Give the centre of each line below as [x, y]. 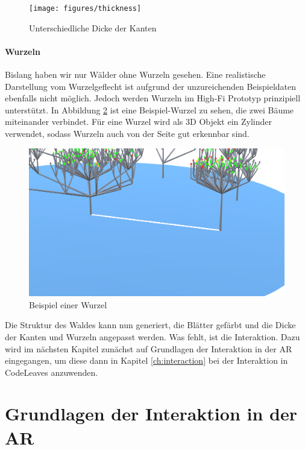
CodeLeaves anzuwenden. [52, 372]
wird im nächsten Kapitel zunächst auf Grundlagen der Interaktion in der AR [149, 348]
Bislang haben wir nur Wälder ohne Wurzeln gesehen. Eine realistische [135, 74]
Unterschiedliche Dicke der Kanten [93, 27]
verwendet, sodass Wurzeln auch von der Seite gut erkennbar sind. [127, 134]
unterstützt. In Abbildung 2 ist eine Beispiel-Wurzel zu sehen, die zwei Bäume [149, 109]
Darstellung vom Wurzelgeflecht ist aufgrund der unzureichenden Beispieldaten [151, 86]
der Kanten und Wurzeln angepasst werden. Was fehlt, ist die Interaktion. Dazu [152, 336]
